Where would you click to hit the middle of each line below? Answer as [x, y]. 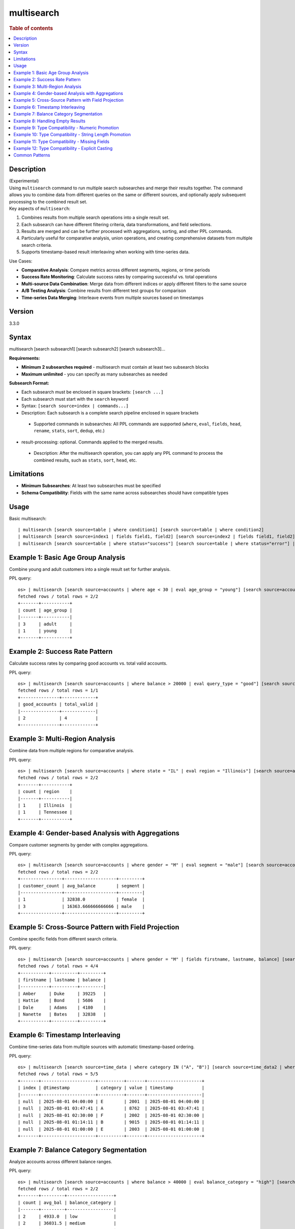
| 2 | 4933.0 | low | [67, 1216]
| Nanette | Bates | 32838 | [62, 1014]
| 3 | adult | [45, 624]
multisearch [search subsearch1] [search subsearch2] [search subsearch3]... [87, 349]
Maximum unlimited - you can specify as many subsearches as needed [94, 374]
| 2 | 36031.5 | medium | [67, 1223]
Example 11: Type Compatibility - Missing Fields [61, 141]
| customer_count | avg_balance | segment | [81, 886]
